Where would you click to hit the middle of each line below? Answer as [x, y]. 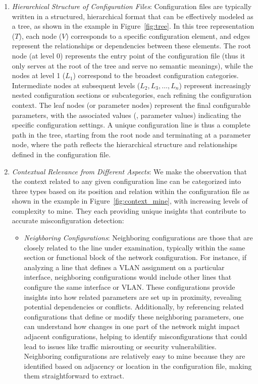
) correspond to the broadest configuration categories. [156, 75]
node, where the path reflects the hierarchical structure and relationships [125, 144]
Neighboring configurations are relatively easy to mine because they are [135, 356]
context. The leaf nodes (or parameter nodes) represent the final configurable [131, 105]
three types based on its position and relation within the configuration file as [131, 191]
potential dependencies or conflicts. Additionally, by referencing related [134, 307]
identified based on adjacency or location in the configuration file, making [138, 366]
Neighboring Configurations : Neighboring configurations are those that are [138, 238]
